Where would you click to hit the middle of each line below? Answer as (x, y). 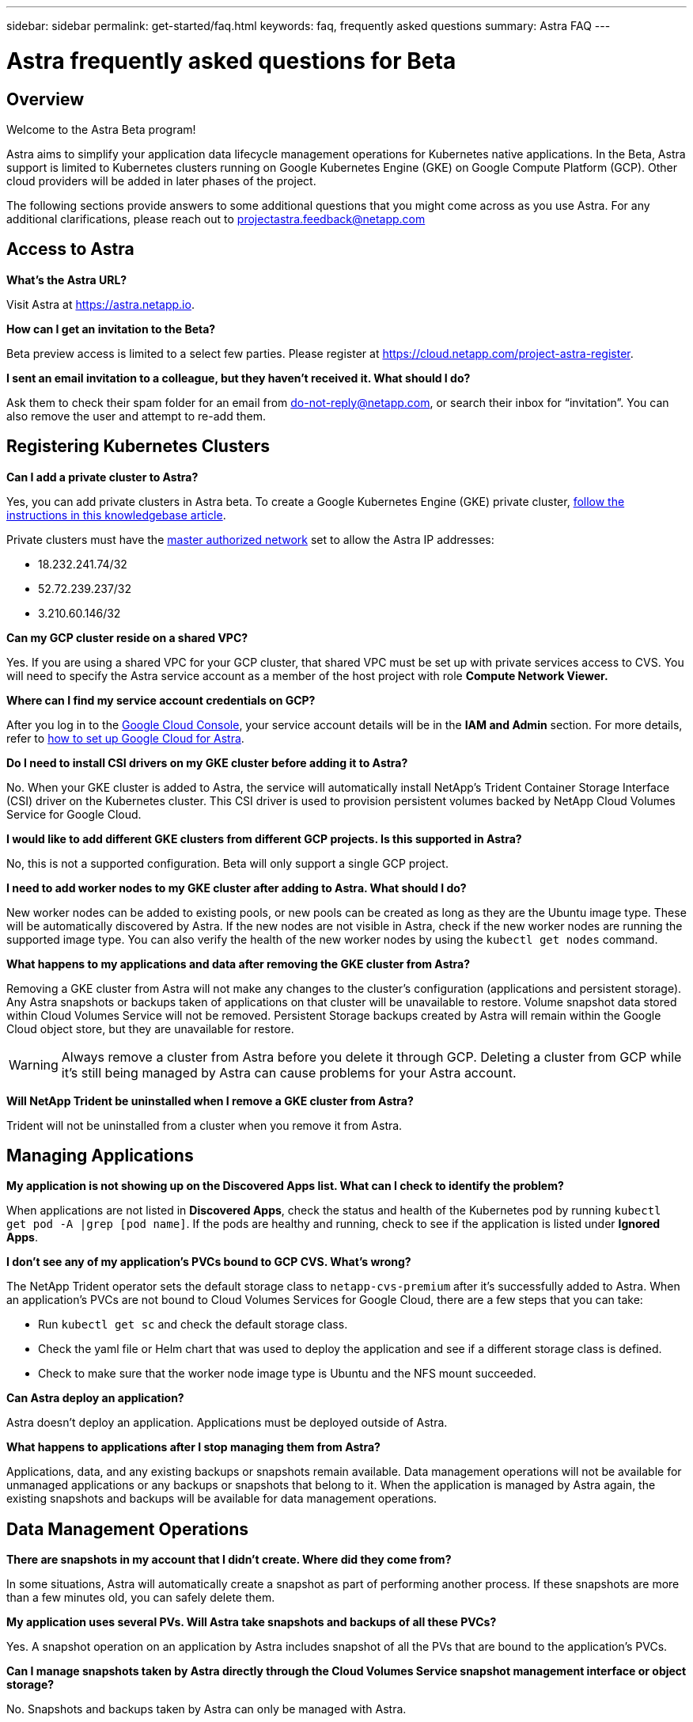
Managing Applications (100, 1156)
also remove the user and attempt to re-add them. (136, 416)
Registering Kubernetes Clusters (138, 447)
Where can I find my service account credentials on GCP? (161, 700)
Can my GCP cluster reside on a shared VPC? (127, 637)
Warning (34, 1064)
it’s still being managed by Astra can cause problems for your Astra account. (289, 1072)
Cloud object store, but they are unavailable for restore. (150, 1028)
